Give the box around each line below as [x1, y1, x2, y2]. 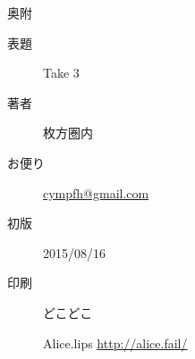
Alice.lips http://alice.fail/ [43, 333, 188, 352]
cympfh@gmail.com [43, 183, 149, 202]
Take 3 [43, 63, 80, 82]
